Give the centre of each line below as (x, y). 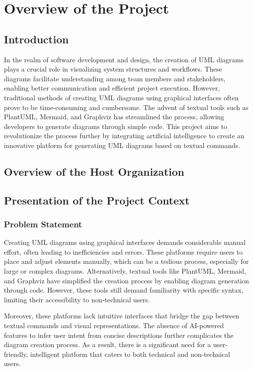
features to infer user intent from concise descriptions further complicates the (119, 335)
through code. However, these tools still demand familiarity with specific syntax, (124, 290)
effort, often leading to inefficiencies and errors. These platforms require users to (123, 251)
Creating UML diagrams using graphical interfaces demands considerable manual (125, 242)
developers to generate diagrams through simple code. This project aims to (116, 126)
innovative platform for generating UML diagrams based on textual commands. (122, 145)
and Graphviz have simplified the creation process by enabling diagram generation (126, 280)
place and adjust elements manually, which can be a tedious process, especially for (126, 261)
